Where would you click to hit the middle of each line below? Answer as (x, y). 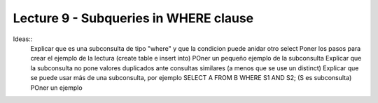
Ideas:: (23, 39)
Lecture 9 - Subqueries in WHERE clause (133, 18)
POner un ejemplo (57, 88)
